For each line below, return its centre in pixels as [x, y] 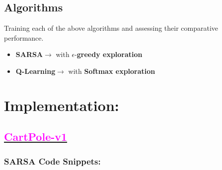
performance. [24, 37]
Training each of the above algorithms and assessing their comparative [111, 28]
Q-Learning [36, 71]
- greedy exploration [109, 54]
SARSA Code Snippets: [52, 161]
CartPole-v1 [36, 137]
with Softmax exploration [112, 71]
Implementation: [62, 105]
